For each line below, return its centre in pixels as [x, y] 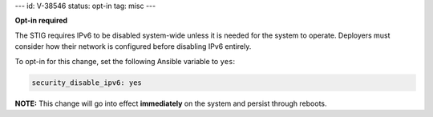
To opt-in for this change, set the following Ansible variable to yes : [125, 61]
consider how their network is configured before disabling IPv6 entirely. [133, 46]
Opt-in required [41, 21]
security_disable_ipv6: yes [87, 83]
